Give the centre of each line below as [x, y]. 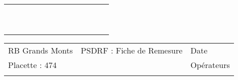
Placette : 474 [33, 65]
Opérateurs [210, 65]
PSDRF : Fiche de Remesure [132, 50]
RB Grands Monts [41, 50]
